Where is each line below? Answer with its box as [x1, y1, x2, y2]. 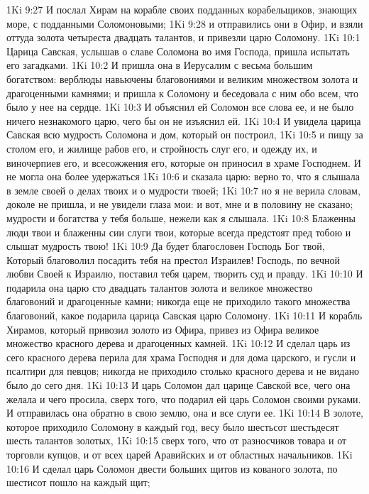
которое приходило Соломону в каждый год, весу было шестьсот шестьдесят [6, 419, 339, 434]
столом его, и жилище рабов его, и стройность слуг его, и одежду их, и [6, 141, 317, 155]
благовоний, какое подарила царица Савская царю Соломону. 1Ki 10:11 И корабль [6, 308, 363, 323]
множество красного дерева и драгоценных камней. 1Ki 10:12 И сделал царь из [6, 336, 351, 351]
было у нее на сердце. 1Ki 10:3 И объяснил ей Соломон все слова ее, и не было [6, 99, 354, 114]
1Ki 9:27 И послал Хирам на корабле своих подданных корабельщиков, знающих [6, 2, 358, 16]
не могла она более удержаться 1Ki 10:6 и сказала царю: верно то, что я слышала [6, 169, 360, 184]
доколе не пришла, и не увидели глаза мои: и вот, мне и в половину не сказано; [6, 197, 353, 212]
